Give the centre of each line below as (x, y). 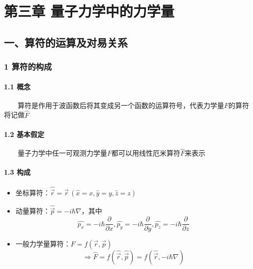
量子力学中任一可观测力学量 (62, 153)
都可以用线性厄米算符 (146, 153)
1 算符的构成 (28, 67)
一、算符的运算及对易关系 (66, 42)
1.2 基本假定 (24, 134)
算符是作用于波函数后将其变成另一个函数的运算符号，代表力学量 (121, 105)
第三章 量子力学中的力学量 (89, 11)
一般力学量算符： (43, 244)
